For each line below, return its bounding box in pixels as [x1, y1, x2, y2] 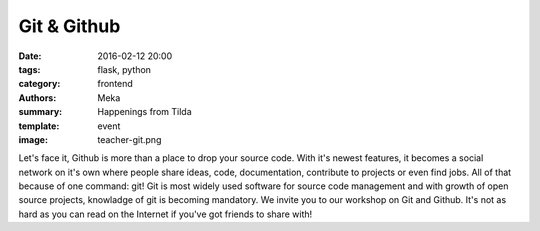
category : [18, 78, 61, 90]
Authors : [18, 91, 57, 104]
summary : [18, 106, 63, 118]
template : [18, 120, 60, 132]
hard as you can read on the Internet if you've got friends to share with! [18, 208, 313, 220]
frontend [97, 78, 134, 90]
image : [18, 133, 49, 145]
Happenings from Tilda [97, 106, 192, 118]
